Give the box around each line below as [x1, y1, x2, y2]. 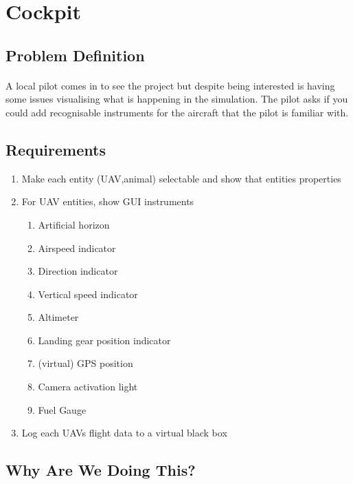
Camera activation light [38, 379, 138, 394]
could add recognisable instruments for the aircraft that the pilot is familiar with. [5, 105, 349, 119]
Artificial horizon [38, 217, 110, 231]
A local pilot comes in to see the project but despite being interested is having [5, 78, 335, 92]
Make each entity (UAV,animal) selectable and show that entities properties [21, 171, 341, 185]
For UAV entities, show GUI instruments [21, 194, 194, 209]
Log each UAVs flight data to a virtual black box [21, 425, 227, 440]
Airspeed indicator [38, 240, 116, 255]
